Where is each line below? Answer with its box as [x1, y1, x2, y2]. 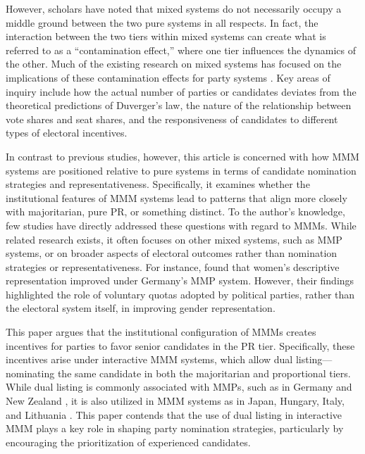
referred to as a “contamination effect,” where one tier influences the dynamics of [6, 42, 356, 57]
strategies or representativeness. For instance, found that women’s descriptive [6, 259, 340, 274]
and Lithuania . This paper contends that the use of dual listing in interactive [6, 407, 342, 422]
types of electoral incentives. [6, 125, 128, 140]
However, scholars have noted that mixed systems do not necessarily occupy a [6, 1, 342, 15]
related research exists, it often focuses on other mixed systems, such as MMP [6, 232, 342, 246]
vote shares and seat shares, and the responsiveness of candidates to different [6, 111, 338, 126]
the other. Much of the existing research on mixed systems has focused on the [6, 56, 342, 71]
